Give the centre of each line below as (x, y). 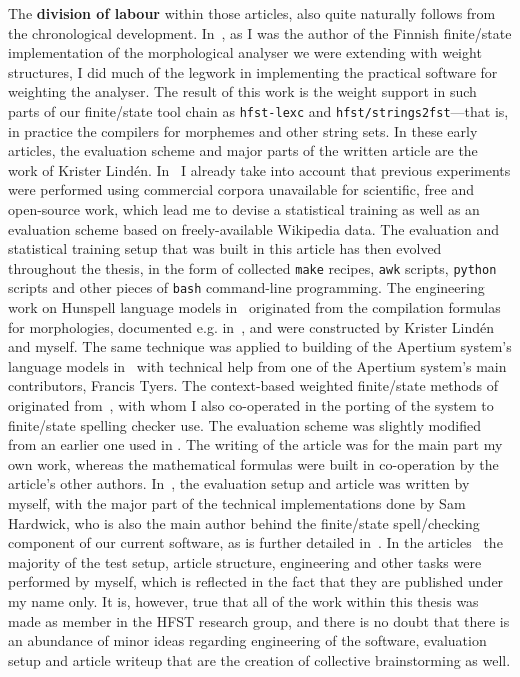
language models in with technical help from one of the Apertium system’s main (257, 365)
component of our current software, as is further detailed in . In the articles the (255, 542)
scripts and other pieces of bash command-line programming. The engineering (246, 287)
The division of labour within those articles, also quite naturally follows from (252, 13)
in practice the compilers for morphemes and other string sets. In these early (243, 130)
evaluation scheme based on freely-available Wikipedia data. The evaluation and (253, 228)
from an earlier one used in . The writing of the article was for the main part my (255, 444)
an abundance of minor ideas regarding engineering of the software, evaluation (247, 640)
